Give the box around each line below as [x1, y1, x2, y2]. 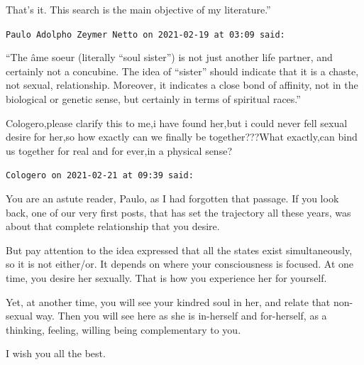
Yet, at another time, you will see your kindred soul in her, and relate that [6, 294, 331, 309]
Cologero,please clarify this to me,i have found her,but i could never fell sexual [6, 115, 348, 130]
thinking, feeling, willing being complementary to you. [6, 322, 241, 337]
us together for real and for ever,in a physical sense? [6, 143, 232, 158]
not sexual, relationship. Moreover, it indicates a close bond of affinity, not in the [6, 77, 358, 92]
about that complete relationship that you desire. [6, 219, 220, 234]
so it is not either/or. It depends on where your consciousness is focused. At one [6, 256, 354, 271]
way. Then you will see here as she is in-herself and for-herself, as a [35, 308, 327, 323]
